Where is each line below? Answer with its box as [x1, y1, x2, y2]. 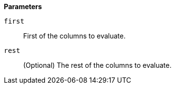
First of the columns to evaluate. [23, 32, 126, 40]
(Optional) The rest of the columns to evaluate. [23, 61, 172, 69]
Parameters [4, 2, 42, 11]
